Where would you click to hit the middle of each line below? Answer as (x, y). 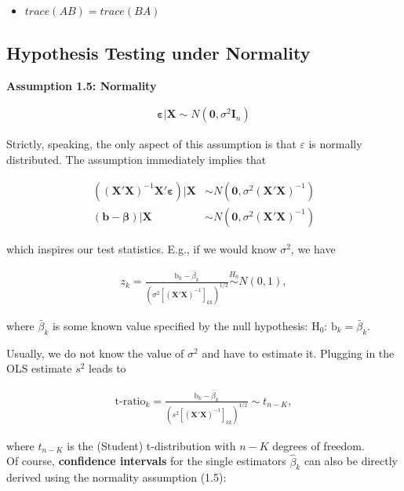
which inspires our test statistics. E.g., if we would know (142, 248)
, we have (313, 248)
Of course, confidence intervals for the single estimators (146, 461)
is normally (335, 144)
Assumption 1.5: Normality (82, 85)
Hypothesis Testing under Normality (158, 52)
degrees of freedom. (318, 445)
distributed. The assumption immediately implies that (136, 160)
